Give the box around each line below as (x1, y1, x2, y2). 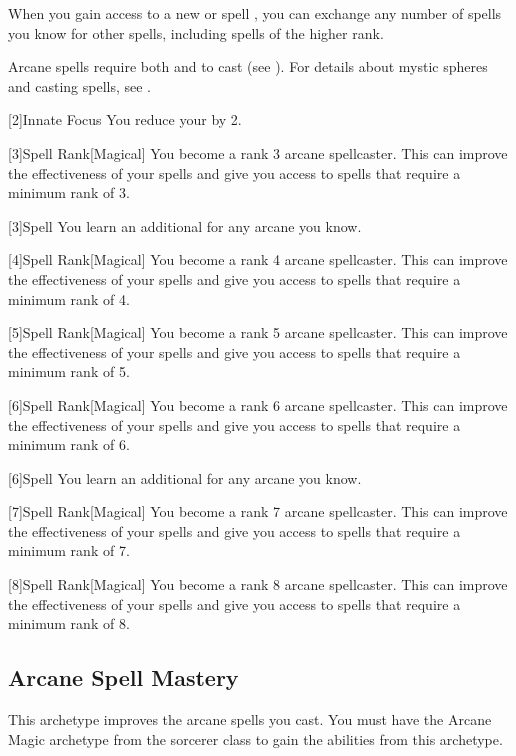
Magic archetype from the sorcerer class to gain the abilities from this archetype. (8, 728, 503, 749)
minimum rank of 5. (8, 361, 130, 382)
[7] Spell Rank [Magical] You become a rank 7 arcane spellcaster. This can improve (8, 501, 508, 522)
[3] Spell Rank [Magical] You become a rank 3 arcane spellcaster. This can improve (8, 142, 508, 163)
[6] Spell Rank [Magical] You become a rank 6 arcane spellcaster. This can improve (8, 394, 508, 415)
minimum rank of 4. (8, 288, 130, 309)
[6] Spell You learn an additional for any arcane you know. (8, 467, 362, 488)
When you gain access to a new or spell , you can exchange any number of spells (8, 3, 502, 23)
